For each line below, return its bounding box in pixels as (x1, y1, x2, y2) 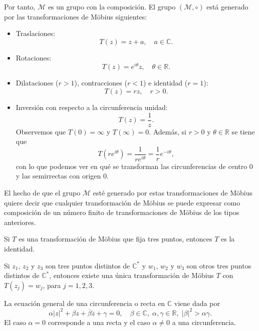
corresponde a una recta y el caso (48, 316, 150, 327)
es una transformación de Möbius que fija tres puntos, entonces (19, 233, 212, 244)
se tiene (231, 126, 255, 136)
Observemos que (16, 126, 66, 136)
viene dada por (174, 297, 220, 308)
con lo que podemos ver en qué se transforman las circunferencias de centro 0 (16, 160, 253, 171)
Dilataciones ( (16, 77, 59, 88)
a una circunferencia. (172, 316, 236, 327)
